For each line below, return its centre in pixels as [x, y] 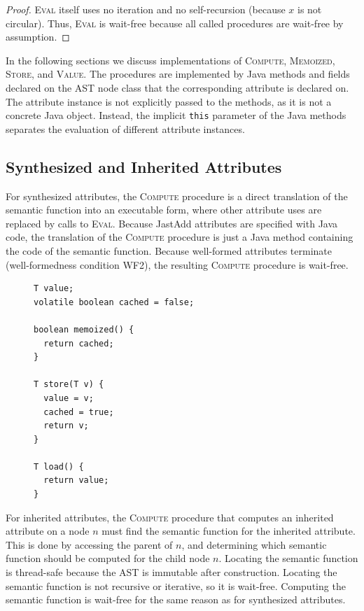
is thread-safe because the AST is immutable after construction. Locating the [171, 572]
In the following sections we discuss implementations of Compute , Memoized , [170, 60]
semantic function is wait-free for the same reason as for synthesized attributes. [176, 599]
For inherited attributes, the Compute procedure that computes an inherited [170, 517]
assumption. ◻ [38, 37]
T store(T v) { [69, 385]
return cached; [79, 343]
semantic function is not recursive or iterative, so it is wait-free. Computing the [176, 585]
